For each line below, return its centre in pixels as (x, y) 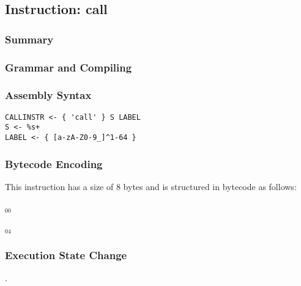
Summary (29, 39)
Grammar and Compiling (69, 67)
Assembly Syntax (48, 95)
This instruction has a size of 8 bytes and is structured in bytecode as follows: (151, 186)
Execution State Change (66, 255)
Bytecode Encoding (54, 163)
